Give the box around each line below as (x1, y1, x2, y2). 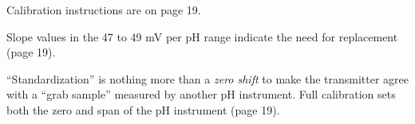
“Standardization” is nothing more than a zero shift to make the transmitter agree (6, 70, 409, 87)
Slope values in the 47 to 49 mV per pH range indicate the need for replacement (6, 28, 398, 45)
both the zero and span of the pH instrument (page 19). (6, 101, 280, 118)
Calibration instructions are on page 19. (6, 2, 201, 17)
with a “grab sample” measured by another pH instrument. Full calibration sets (6, 86, 396, 103)
